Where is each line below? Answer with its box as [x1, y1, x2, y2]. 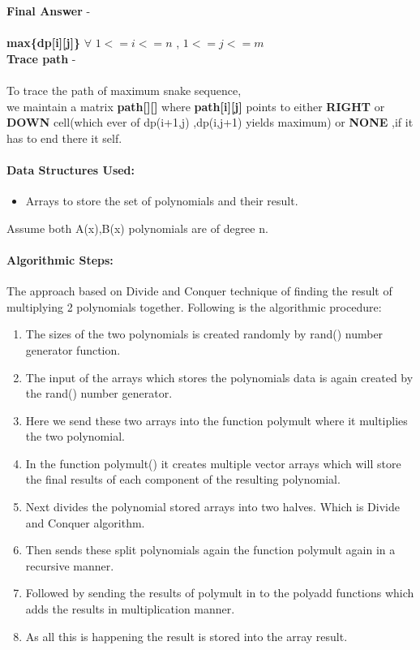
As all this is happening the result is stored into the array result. [25, 627, 348, 644]
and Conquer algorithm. [25, 514, 145, 531]
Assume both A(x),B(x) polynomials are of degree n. [6, 219, 268, 236]
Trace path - [6, 50, 76, 67]
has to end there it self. [6, 129, 122, 146]
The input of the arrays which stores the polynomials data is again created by [25, 368, 414, 385]
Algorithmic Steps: [6, 251, 114, 268]
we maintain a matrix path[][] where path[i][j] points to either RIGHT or [6, 97, 385, 114]
